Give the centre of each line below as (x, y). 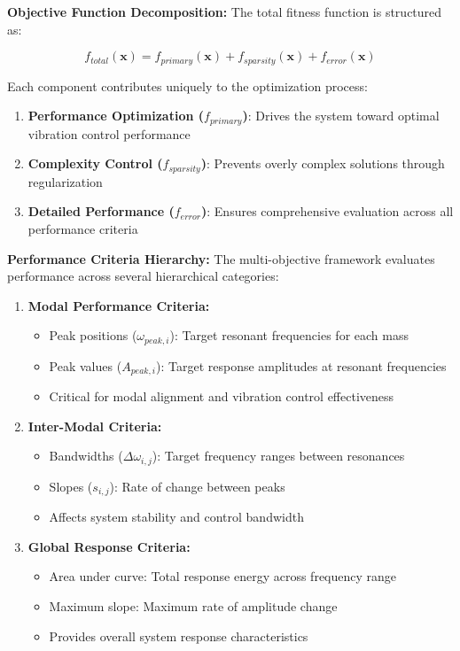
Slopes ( (71, 486)
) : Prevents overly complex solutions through (323, 163)
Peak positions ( (93, 335)
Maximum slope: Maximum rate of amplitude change (193, 606)
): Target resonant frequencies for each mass (289, 335)
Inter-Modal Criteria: (95, 426)
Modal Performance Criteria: (119, 305)
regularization (65, 181)
